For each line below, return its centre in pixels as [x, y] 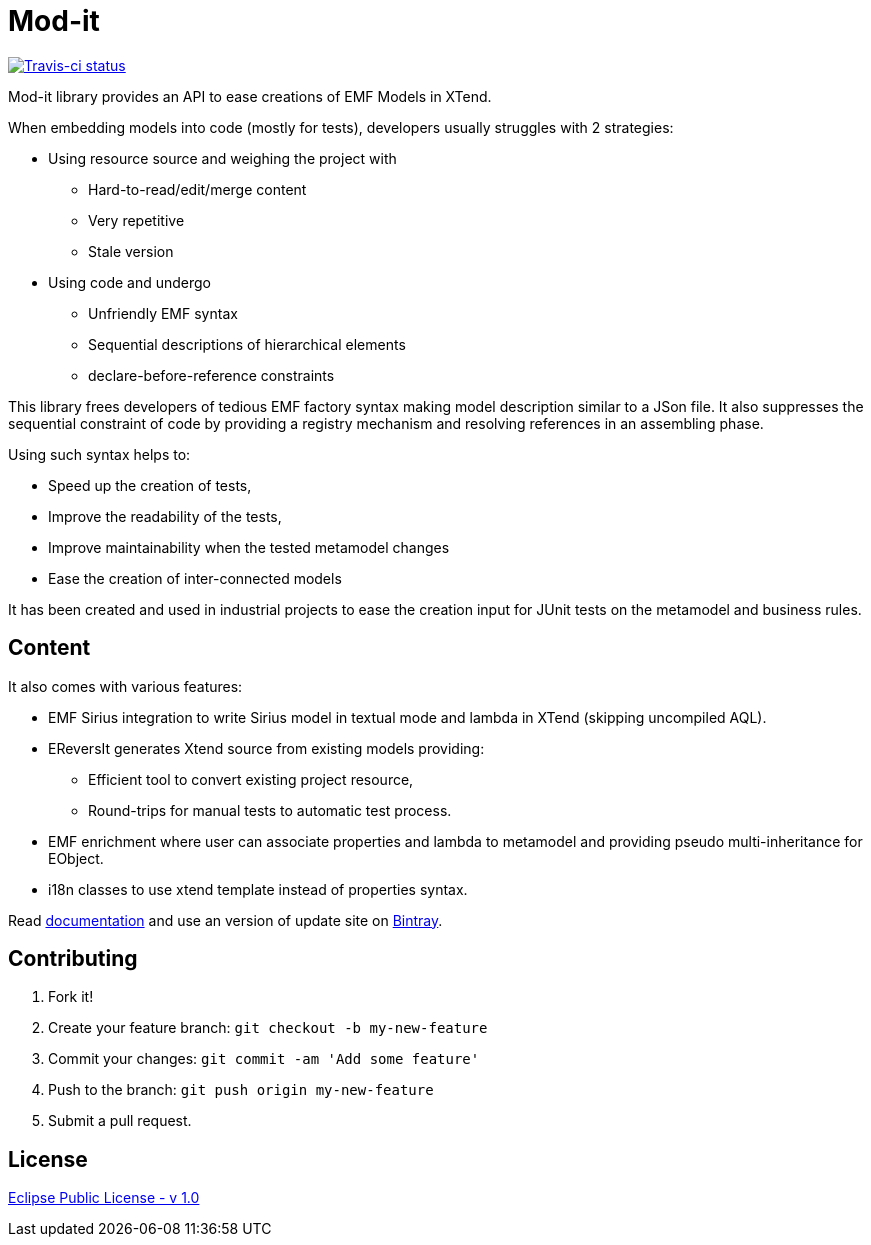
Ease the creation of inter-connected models [195, 578]
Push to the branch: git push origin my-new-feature [241, 1090]
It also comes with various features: [125, 686]
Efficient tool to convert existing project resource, [251, 779]
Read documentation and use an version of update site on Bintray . [225, 920]
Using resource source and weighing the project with [222, 158]
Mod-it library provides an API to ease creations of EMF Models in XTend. [250, 96]
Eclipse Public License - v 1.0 [104, 1198]
